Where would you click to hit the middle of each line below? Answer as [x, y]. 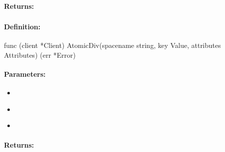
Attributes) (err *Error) [40, 54]
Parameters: [25, 74]
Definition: [22, 27]
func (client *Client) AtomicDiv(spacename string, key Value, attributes [112, 45]
